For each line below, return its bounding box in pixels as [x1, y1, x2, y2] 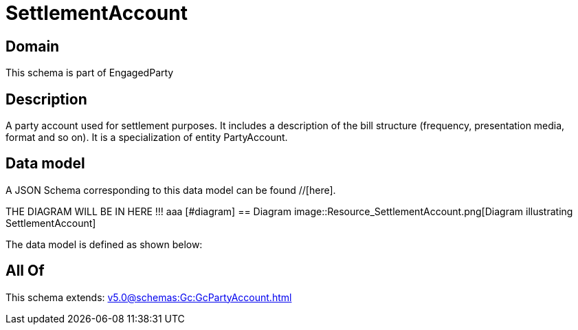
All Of [5, 262, 45, 280]
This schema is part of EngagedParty [5, 67, 174, 79]
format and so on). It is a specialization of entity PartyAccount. [5, 131, 288, 144]
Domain [5, 37, 60, 55]
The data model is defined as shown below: [5, 238, 203, 250]
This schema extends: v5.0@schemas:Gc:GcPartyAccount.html [5, 291, 292, 303]
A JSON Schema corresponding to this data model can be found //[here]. [5, 184, 336, 196]
